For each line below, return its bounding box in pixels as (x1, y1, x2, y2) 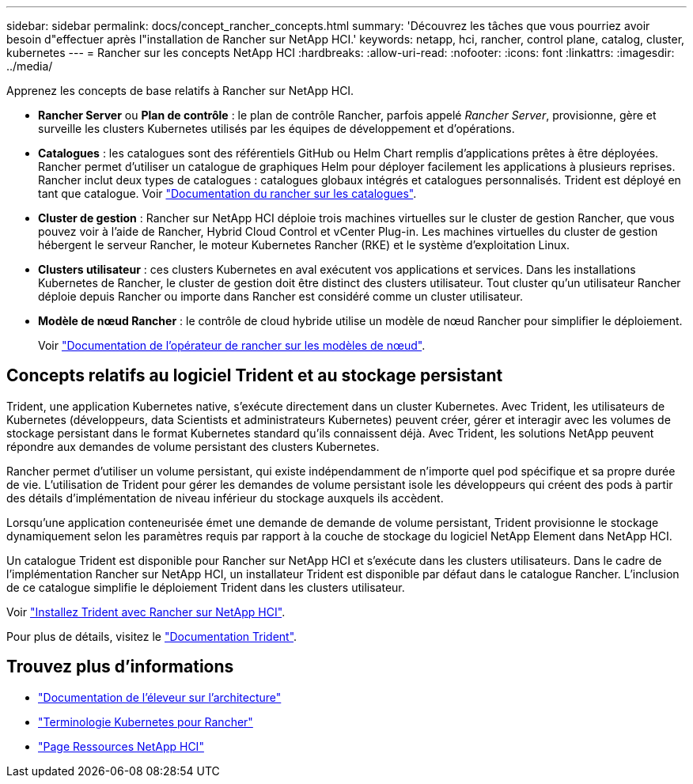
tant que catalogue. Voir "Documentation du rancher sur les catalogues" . (38, 187, 417, 200)
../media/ (6, 59, 53, 73)
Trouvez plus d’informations (6, 657, 234, 677)
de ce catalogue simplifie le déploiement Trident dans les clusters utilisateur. (6, 580, 405, 594)
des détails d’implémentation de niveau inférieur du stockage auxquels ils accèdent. (6, 490, 444, 505)
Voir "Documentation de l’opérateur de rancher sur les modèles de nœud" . (38, 339, 426, 352)
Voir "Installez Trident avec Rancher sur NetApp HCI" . (6, 604, 286, 619)
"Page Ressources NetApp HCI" (38, 739, 204, 753)
